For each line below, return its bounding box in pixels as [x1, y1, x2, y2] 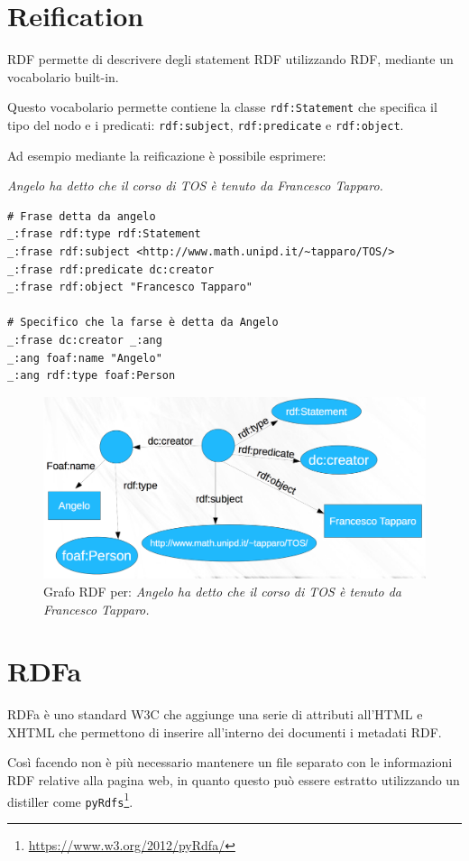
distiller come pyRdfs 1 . [7, 789, 133, 810]
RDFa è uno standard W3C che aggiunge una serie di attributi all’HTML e [7, 705, 423, 724]
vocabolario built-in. [7, 67, 119, 86]
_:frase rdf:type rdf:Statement [7, 227, 201, 241]
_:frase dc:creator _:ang [7, 333, 162, 347]
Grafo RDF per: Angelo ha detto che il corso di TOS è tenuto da [43, 581, 402, 600]
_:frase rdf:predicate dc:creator [7, 263, 215, 276]
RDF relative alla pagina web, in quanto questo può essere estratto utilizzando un [7, 771, 460, 790]
